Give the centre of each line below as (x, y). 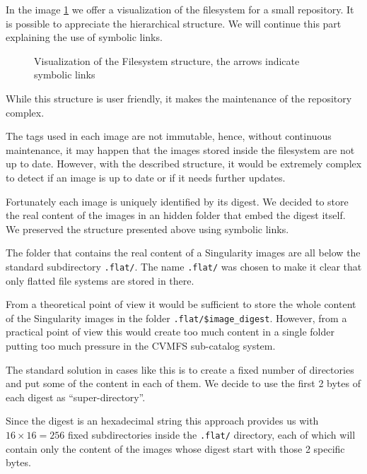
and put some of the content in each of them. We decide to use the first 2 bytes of (183, 383)
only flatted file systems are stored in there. (100, 280)
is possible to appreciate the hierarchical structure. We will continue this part (174, 23)
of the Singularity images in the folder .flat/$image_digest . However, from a (176, 318)
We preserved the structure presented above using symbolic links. (147, 229)
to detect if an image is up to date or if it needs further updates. (146, 177)
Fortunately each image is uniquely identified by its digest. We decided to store (177, 201)
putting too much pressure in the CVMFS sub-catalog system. (141, 345)
